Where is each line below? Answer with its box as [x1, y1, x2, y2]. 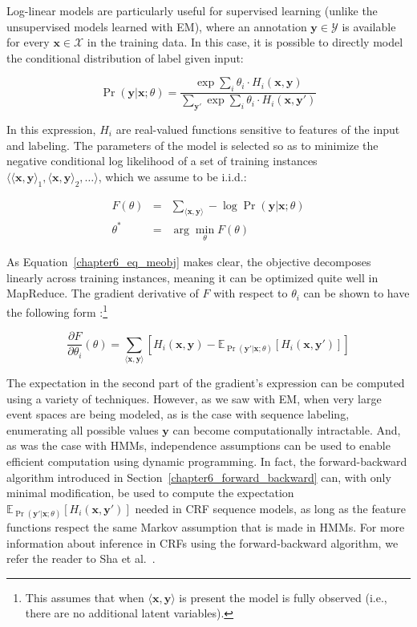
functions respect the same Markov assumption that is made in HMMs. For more [6, 518, 405, 535]
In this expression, [6, 121, 96, 137]
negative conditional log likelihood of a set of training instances [6, 152, 318, 169]
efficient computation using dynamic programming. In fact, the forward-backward [6, 452, 407, 469]
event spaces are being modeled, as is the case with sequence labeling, [6, 406, 350, 423]
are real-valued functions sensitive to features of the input [115, 121, 400, 137]
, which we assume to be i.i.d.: [98, 168, 247, 184]
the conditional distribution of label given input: [6, 49, 244, 66]
